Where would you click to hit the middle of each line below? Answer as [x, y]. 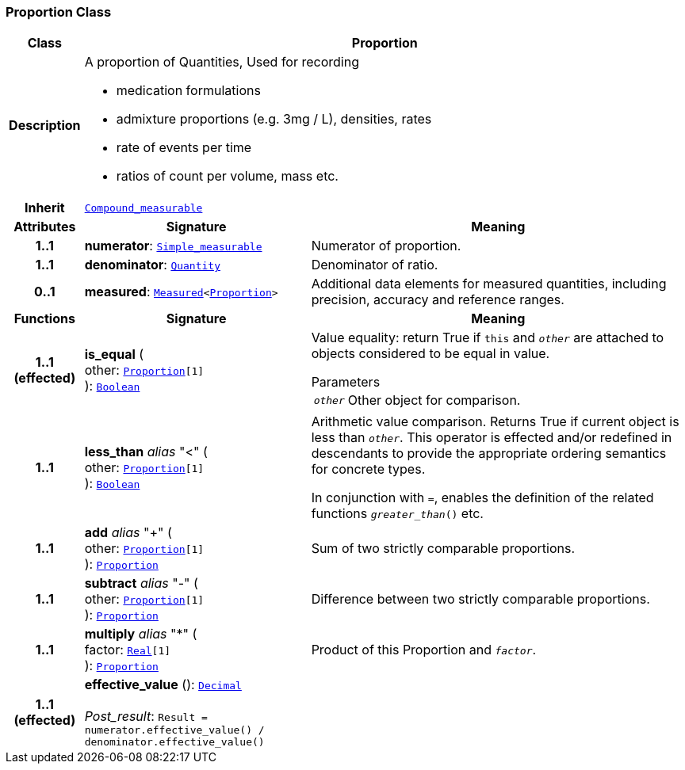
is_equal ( [114, 355]
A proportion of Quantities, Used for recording [222, 62]
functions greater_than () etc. [397, 514]
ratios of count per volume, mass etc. [227, 176]
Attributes [45, 227]
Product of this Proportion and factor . [424, 650]
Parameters [346, 382]
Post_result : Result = [146, 717]
